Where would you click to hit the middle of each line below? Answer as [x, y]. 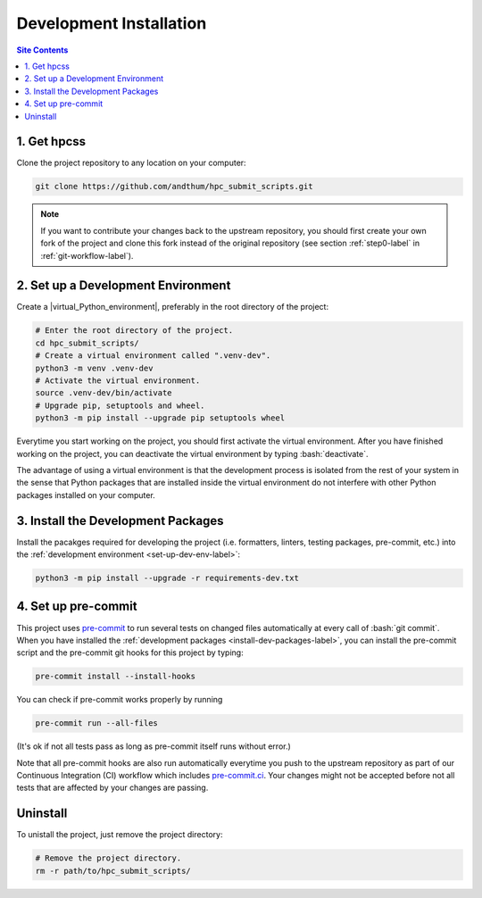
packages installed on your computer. [86, 495]
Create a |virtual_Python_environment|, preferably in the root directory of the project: [173, 307]
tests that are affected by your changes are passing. [112, 788]
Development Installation [112, 23]
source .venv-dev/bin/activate [104, 393]
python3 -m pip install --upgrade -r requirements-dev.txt [167, 578]
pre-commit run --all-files [96, 723]
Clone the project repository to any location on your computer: [131, 163]
